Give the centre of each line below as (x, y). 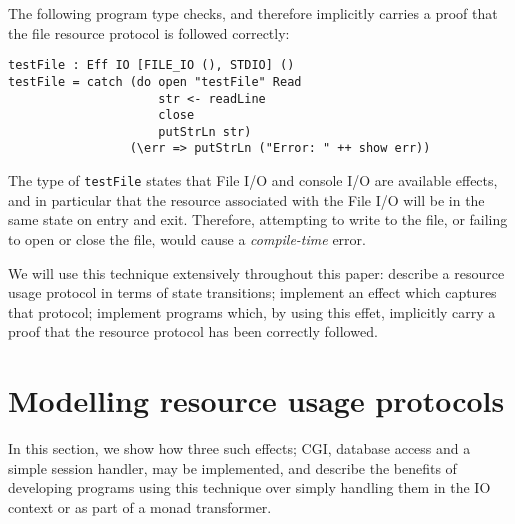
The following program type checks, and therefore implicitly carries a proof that (253, 13)
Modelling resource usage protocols (256, 400)
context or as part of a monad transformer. (140, 506)
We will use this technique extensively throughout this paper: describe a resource (256, 272)
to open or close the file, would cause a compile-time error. (187, 238)
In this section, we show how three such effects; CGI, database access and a (239, 448)
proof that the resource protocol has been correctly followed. (193, 331)
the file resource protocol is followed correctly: (149, 32)
